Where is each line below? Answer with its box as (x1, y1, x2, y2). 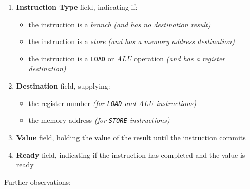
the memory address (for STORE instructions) (28, 115, 170, 125)
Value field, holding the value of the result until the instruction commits (16, 132, 246, 142)
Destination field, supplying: (16, 80, 110, 91)
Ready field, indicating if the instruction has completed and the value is (16, 149, 245, 160)
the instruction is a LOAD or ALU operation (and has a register (28, 53, 225, 64)
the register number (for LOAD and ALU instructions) (28, 97, 197, 108)
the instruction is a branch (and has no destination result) (28, 18, 211, 29)
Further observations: (4, 176, 71, 187)
